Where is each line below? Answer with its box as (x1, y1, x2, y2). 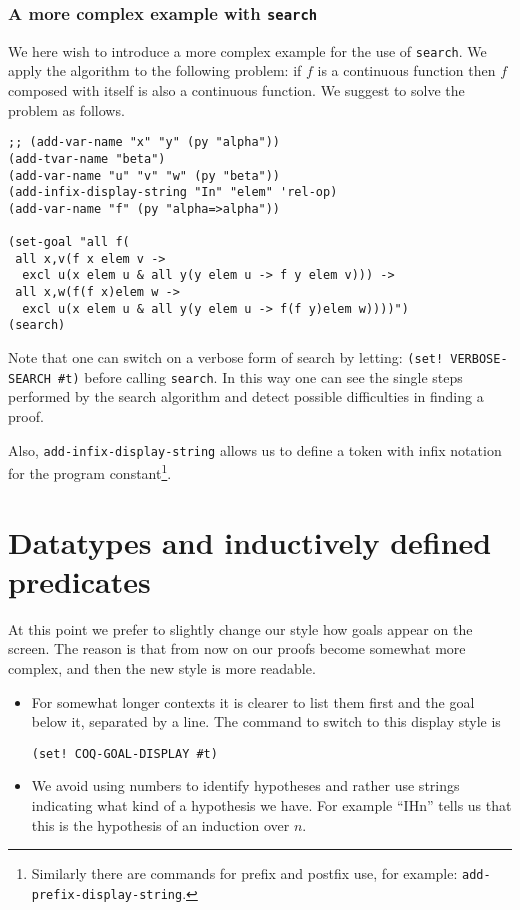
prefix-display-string (31, 887, 183, 902)
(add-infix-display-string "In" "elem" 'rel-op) (8, 185, 338, 200)
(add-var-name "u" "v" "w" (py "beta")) (8, 168, 281, 183)
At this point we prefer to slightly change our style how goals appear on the (8, 618, 473, 639)
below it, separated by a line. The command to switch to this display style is (31, 711, 501, 732)
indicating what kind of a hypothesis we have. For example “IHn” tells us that (31, 795, 512, 816)
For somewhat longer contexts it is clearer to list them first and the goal (31, 691, 475, 712)
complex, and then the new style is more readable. (8, 658, 316, 678)
